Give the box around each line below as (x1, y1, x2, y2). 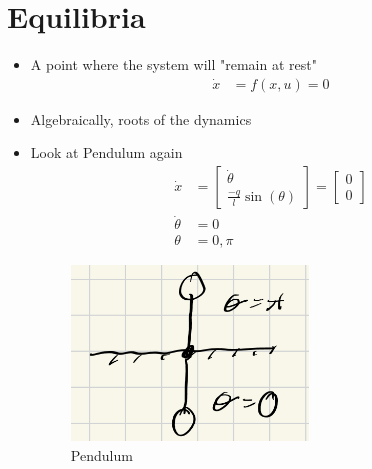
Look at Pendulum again (30, 142, 183, 163)
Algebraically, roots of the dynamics (30, 108, 252, 129)
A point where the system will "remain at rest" (30, 54, 317, 75)
